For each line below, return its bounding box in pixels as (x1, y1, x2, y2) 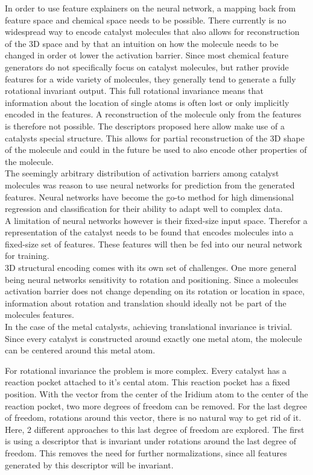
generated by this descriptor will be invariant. (5, 458, 174, 471)
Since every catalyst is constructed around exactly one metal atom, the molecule (5, 332, 302, 344)
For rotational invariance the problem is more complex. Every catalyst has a (5, 364, 287, 376)
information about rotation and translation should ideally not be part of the (5, 296, 286, 309)
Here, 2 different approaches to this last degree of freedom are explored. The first (5, 423, 305, 435)
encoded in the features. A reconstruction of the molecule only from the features (5, 108, 302, 120)
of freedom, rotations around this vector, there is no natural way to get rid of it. (5, 411, 302, 424)
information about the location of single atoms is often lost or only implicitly (5, 96, 289, 108)
